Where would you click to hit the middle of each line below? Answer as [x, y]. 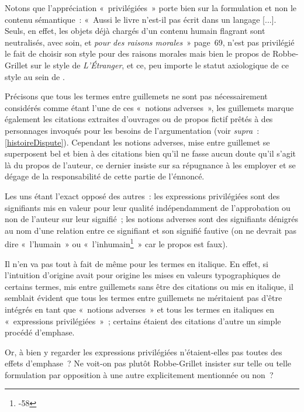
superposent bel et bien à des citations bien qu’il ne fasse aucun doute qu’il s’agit [150, 153]
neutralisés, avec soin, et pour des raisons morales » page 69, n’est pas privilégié [150, 42]
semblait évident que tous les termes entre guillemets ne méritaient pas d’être [144, 298]
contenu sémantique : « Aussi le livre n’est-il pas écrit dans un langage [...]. [141, 19]
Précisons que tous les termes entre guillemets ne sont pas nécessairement [136, 96]
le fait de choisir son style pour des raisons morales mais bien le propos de [137, 53]
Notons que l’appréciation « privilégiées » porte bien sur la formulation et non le [151, 8]
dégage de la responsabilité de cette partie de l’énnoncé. [105, 176]
